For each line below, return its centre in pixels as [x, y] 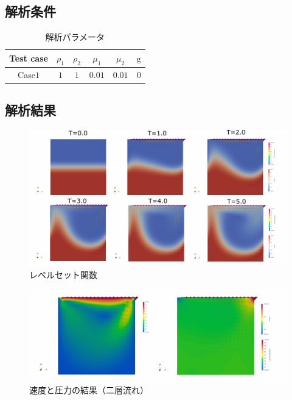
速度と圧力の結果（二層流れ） [89, 390]
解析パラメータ [75, 37]
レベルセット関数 [63, 275]
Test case [29, 58]
